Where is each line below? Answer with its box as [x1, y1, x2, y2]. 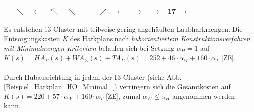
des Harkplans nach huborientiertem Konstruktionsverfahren [70, 33, 250, 44]
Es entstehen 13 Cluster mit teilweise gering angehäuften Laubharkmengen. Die [4, 23, 243, 34]
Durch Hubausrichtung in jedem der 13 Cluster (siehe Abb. [4, 71, 182, 82]
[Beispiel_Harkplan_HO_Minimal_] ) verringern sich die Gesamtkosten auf [4, 81, 231, 91]
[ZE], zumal [106, 90, 141, 101]
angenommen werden [172, 90, 235, 101]
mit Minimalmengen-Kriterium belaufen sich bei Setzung [4, 43, 175, 53]
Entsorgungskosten [4, 33, 60, 44]
